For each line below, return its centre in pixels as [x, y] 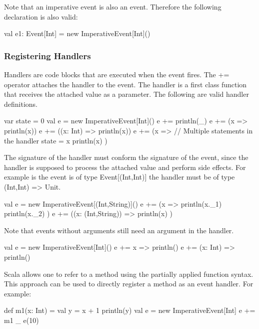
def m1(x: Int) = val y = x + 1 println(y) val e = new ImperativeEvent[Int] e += [130, 310]
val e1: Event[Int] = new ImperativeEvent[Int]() [77, 33]
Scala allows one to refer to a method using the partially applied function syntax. [129, 274]
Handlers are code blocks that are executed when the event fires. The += [117, 74]
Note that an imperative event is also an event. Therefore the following [113, 7]
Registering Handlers [47, 55]
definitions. [21, 104]
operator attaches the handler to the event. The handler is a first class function [125, 84]
